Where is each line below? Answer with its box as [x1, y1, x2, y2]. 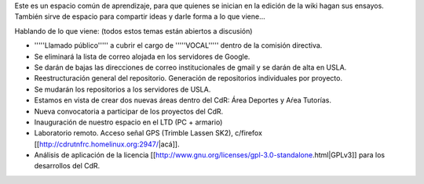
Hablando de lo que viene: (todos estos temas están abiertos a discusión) [14, 26, 253, 35]
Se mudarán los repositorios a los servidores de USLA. [34, 85, 211, 94]
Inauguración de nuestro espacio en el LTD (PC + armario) [34, 117, 223, 127]
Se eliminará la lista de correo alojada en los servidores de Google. [34, 52, 250, 61]
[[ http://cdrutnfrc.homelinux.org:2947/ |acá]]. [34, 139, 180, 149]
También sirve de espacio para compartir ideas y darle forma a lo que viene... [14, 12, 266, 21]
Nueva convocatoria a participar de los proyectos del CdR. [34, 106, 224, 116]
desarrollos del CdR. [34, 161, 101, 171]
